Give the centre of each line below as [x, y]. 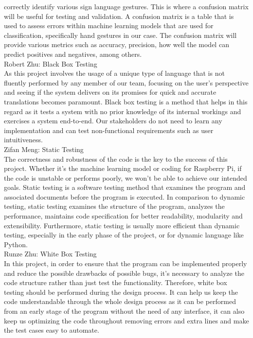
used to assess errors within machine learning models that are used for [109, 25]
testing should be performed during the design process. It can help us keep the [121, 292]
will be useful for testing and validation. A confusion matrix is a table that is [119, 16]
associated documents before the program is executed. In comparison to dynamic [125, 196]
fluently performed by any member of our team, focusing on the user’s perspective [126, 82]
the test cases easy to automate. [52, 330]
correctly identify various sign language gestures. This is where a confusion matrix [126, 6]
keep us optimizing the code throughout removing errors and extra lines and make [126, 320]
